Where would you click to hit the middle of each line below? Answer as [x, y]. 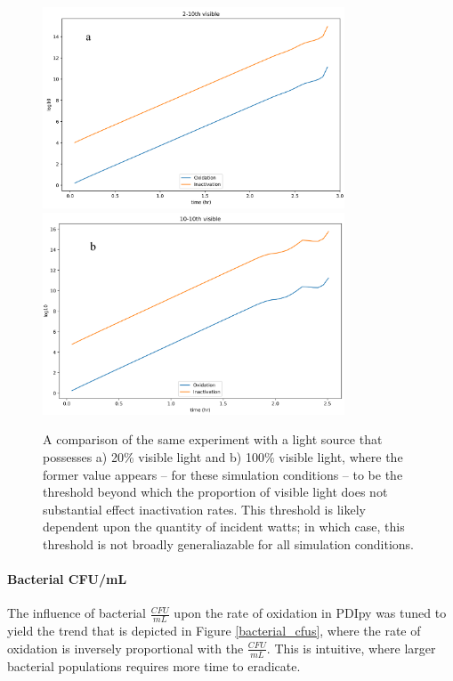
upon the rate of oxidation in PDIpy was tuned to [310, 613]
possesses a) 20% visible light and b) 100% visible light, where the [223, 456]
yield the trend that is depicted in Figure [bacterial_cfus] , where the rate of [214, 631]
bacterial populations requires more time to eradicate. [154, 665]
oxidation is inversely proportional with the [125, 648]
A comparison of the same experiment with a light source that [213, 439]
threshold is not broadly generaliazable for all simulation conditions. [229, 543]
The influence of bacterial [77, 613]
